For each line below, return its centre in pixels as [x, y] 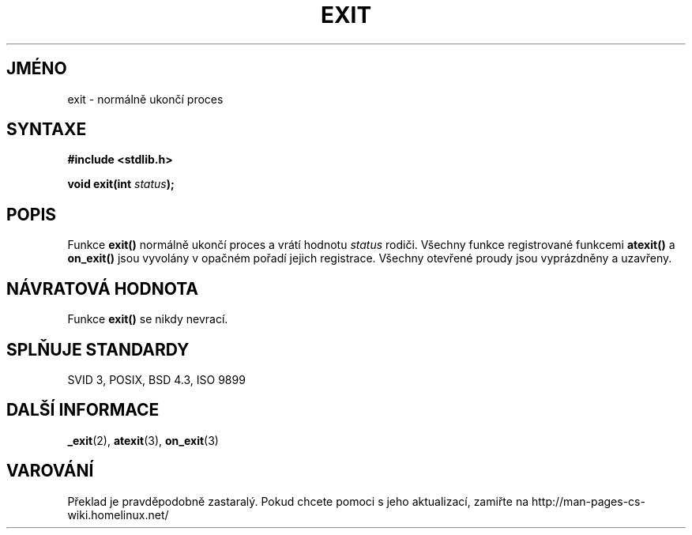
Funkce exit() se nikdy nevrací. [148, 319]
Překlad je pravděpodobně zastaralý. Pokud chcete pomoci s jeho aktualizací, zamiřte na [298, 501]
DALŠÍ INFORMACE [83, 410]
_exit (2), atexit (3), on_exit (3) [143, 440]
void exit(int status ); [121, 184]
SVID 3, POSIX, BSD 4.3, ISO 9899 [156, 379]
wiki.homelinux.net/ [118, 514]
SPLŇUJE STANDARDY [98, 349]
